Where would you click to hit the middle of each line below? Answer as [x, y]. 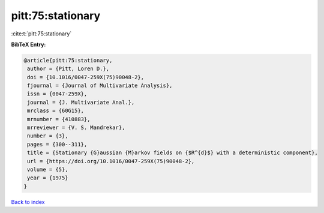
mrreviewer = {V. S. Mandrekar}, [76, 128]
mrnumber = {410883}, [59, 119]
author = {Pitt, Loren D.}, [68, 69]
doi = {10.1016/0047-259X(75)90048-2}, [85, 77]
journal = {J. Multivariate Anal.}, [81, 102]
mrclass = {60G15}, [55, 111]
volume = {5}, [48, 169]
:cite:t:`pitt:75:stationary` [41, 34]
